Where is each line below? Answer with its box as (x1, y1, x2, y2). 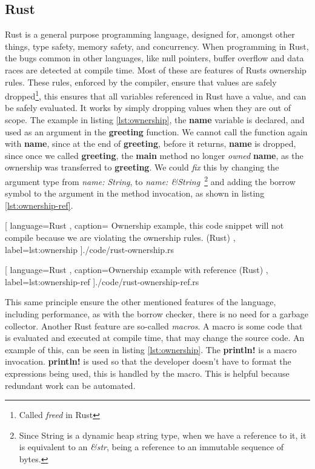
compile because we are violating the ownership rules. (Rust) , (5, 231, 236, 244)
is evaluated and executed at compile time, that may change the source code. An (5, 331, 305, 344)
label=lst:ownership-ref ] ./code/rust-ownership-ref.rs (5, 275, 199, 288)
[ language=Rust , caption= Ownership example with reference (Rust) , (5, 263, 268, 276)
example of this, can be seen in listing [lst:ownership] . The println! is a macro (5, 343, 297, 356)
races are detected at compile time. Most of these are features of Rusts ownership (5, 63, 307, 76)
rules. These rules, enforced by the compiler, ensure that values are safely (5, 75, 277, 88)
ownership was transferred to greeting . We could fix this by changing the (5, 161, 279, 174)
